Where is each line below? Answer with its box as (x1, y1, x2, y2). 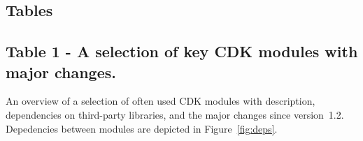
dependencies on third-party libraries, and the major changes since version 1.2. (6, 107, 344, 121)
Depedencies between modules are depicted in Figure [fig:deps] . (6, 121, 278, 135)
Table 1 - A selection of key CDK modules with (6, 40, 358, 62)
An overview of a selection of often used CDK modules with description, (6, 94, 315, 108)
